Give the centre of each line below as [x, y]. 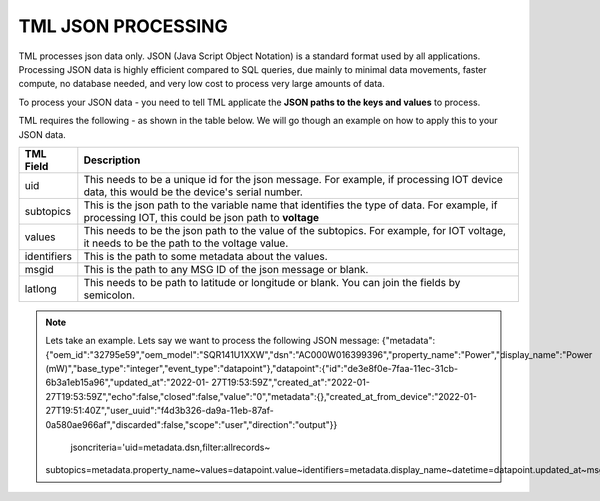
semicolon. [109, 295]
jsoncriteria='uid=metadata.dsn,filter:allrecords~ [170, 447]
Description [112, 160]
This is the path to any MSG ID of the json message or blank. [226, 269]
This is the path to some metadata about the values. [206, 256]
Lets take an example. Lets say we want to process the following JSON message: [212, 341]
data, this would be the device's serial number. [193, 192]
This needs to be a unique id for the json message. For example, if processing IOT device [293, 179]
